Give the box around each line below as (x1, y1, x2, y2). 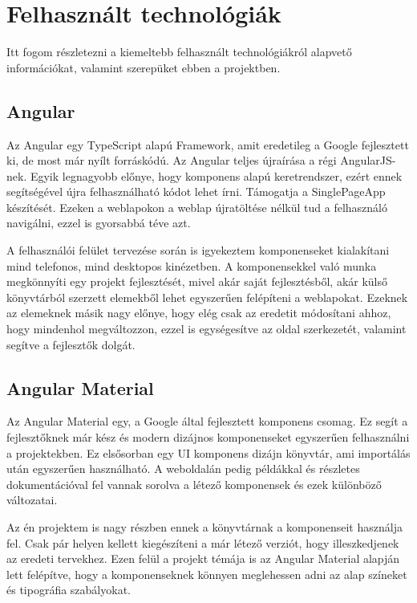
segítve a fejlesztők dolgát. (6, 336, 136, 352)
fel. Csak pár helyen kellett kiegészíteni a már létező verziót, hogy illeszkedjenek (6, 534, 399, 551)
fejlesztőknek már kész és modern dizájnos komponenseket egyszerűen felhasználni (6, 429, 410, 446)
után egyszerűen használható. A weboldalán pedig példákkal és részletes (6, 460, 360, 477)
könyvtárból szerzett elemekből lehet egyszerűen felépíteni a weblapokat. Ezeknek (6, 288, 408, 305)
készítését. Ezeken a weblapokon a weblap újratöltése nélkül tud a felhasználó (6, 198, 387, 215)
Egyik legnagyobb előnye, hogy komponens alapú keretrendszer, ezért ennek (30, 167, 403, 184)
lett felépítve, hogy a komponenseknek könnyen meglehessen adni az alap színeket (6, 565, 407, 582)
